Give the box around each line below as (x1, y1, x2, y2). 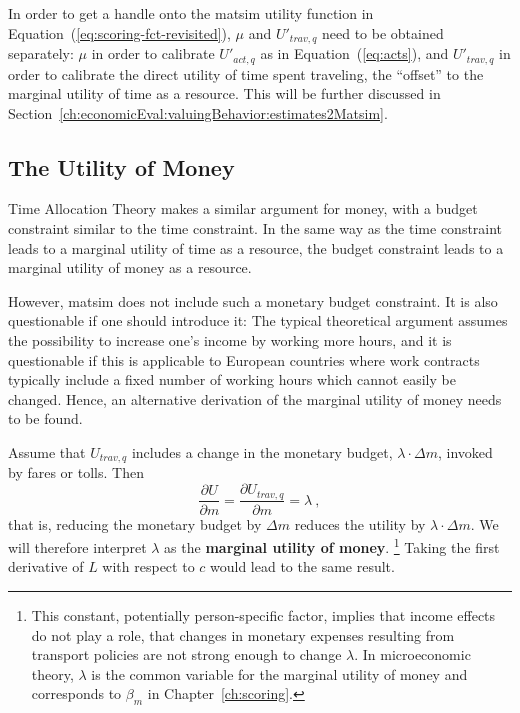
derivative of (8, 556, 84, 577)
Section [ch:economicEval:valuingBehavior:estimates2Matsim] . (8, 102, 388, 123)
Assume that (8, 442, 86, 463)
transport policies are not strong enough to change (31, 644, 342, 665)
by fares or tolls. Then (8, 462, 144, 483)
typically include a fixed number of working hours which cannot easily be (8, 369, 456, 390)
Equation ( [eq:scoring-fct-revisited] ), (8, 22, 231, 43)
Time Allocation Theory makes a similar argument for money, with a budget (8, 198, 478, 219)
